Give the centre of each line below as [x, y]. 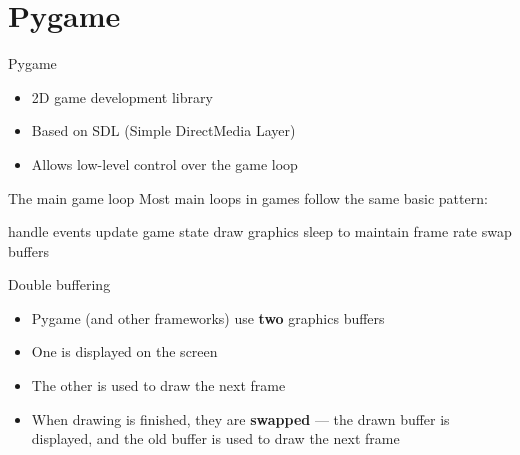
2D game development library [122, 96]
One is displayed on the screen [124, 351]
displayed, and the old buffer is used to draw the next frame [215, 438]
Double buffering [59, 284]
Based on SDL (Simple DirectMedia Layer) [163, 130]
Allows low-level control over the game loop [164, 163]
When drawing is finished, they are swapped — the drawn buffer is [240, 418]
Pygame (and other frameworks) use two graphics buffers [208, 317]
